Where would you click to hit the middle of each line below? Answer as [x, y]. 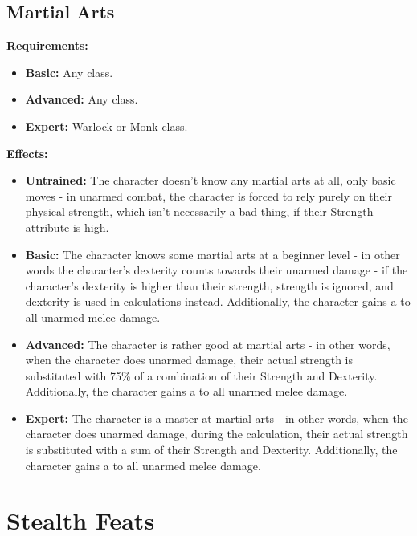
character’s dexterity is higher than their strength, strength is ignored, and [209, 285]
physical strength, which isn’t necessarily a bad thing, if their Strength [199, 211]
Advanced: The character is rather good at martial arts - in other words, [208, 344]
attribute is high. [67, 227]
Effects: [27, 153]
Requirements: [47, 45]
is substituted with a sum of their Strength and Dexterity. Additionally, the [211, 450]
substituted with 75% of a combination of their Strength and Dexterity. [201, 375]
